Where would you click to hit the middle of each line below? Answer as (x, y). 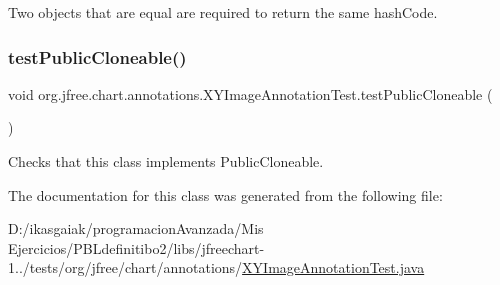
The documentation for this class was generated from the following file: (225, 194)
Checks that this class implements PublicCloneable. (166, 161)
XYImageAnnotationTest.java (333, 267)
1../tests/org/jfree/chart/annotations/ (125, 267)
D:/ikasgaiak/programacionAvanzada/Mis (136, 228)
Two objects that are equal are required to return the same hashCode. (223, 12)
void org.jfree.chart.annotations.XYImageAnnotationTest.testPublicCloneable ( (250, 93)
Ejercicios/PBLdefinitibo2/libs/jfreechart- (136, 247)
